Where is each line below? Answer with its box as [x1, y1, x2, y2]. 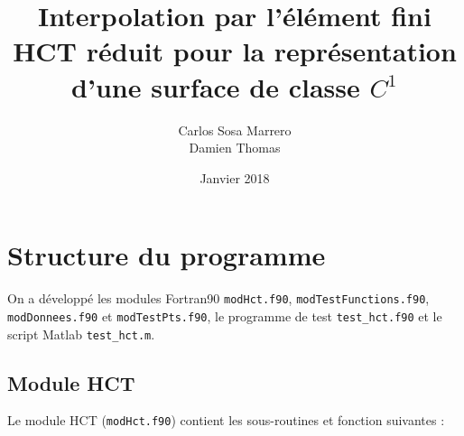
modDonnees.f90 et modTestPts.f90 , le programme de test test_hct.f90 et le [7, 306, 442, 325]
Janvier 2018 [200, 168, 270, 187]
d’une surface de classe [71, 68, 360, 105]
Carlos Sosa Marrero [178, 120, 292, 139]
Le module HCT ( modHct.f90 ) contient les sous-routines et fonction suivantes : [7, 411, 445, 430]
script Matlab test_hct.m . [7, 324, 155, 343]
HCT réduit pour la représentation [13, 32, 457, 70]
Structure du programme [7, 237, 326, 274]
